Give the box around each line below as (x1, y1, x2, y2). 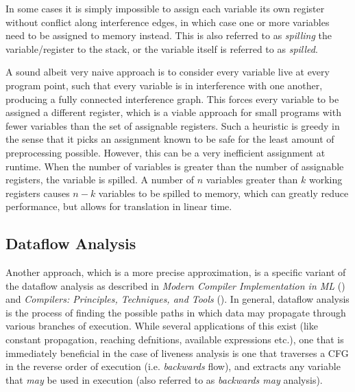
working (308, 172, 343, 187)
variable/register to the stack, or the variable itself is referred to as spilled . (5, 41, 318, 56)
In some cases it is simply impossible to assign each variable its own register (5, 1, 325, 15)
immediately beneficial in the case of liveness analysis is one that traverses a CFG (5, 345, 349, 360)
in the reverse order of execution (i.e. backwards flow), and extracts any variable (5, 359, 341, 373)
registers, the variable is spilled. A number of (5, 172, 195, 187)
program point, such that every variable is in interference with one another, (5, 78, 323, 92)
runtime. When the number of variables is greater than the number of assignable (5, 159, 344, 173)
